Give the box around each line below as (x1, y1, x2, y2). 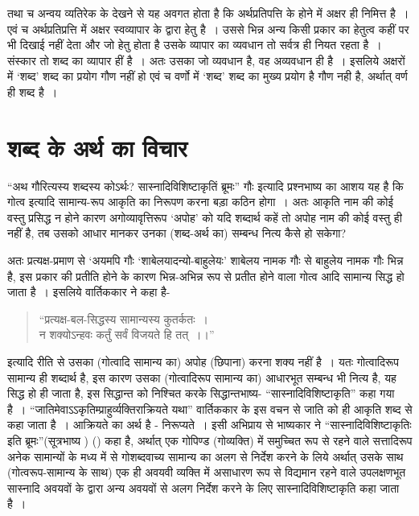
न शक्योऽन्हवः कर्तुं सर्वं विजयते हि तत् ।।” (39, 326, 215, 343)
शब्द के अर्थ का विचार (7, 130, 187, 163)
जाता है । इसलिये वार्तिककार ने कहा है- (7, 283, 170, 300)
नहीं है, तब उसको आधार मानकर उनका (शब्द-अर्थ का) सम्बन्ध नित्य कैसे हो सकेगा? (7, 225, 347, 241)
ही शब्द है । (7, 83, 58, 100)
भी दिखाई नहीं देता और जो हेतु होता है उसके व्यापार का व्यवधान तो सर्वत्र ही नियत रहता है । (7, 36, 382, 53)
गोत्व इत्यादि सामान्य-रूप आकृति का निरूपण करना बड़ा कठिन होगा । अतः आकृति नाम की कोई (7, 193, 393, 210)
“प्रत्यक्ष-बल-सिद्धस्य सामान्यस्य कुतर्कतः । (39, 310, 208, 327)
